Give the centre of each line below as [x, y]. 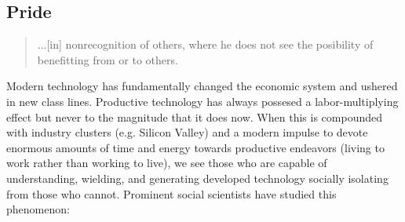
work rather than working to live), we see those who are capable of [167, 163]
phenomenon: [38, 209]
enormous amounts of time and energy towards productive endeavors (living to [195, 147]
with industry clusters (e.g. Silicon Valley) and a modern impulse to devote [187, 132]
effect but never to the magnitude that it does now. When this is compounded [194, 116]
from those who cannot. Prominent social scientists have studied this [171, 193]
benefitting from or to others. [108, 59]
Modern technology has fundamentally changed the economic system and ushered [202, 86]
